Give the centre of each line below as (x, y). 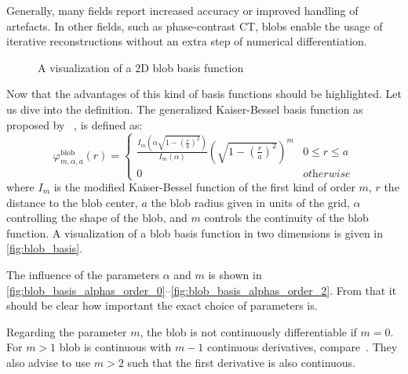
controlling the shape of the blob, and (97, 218)
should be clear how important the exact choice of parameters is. (162, 305)
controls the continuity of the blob (286, 218)
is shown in (235, 274)
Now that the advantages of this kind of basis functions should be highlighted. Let (204, 94)
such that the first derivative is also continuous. (242, 362)
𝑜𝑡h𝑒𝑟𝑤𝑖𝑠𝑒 (327, 174)
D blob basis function (192, 67)
